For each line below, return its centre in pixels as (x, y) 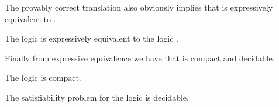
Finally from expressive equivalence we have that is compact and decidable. (140, 58)
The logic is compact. (43, 77)
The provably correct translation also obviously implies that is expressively (139, 7)
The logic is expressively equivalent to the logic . (92, 38)
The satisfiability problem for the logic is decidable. (97, 97)
